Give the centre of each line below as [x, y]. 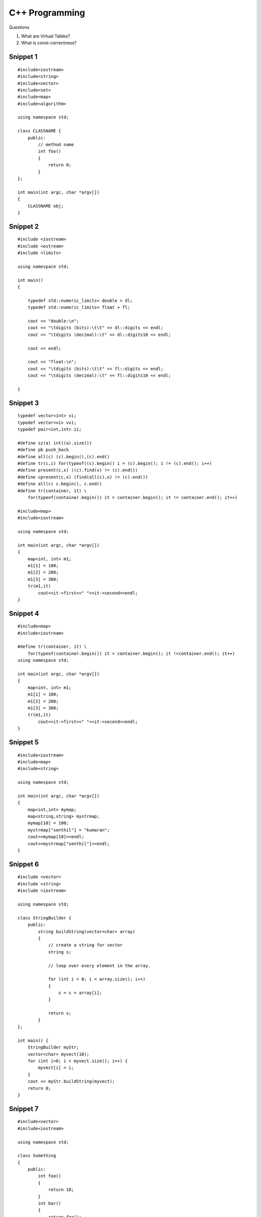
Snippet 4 [24, 613]
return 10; [61, 1190]
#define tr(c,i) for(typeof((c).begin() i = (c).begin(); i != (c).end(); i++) [115, 463]
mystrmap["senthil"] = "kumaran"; [69, 830]
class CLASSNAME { [40, 131]
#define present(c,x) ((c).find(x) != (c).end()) [78, 470]
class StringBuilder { [45, 918]
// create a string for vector [85, 945]
